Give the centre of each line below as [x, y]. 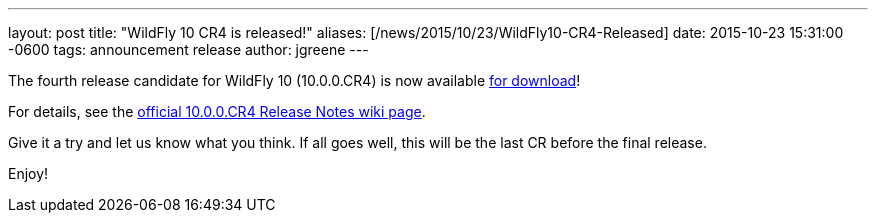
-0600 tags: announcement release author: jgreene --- [188, 49]
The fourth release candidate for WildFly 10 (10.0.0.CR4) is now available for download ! [294, 80]
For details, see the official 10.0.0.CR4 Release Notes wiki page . [217, 111]
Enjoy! [28, 173]
